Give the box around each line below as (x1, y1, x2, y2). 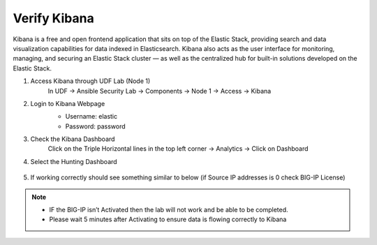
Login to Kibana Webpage (30, 99, 105, 107)
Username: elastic (65, 112, 118, 121)
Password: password (65, 122, 126, 131)
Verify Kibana (13, 10, 94, 26)
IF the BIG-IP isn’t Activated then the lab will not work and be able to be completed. (49, 206, 288, 214)
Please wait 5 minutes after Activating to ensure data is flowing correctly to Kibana (49, 215, 287, 223)
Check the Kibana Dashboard (30, 135, 115, 143)
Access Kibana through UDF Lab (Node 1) (30, 77, 151, 85)
